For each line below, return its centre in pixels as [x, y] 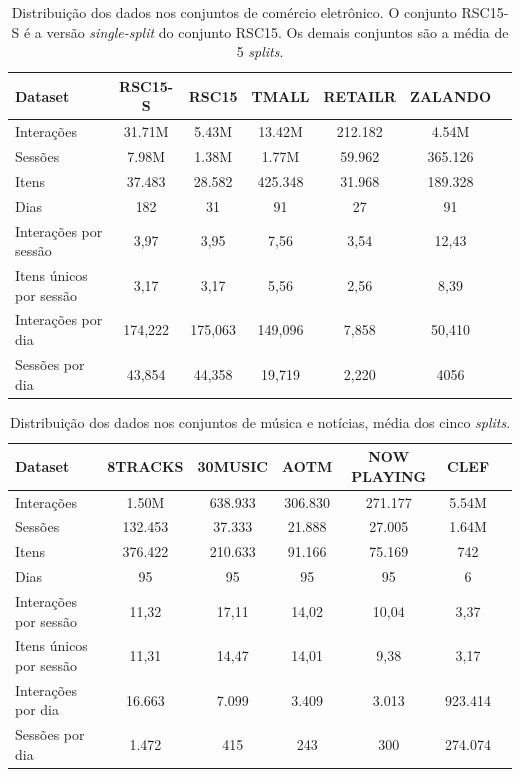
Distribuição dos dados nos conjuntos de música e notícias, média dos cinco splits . [260, 421]
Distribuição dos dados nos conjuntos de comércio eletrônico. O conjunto [234, 12]
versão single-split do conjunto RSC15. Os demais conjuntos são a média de [277, 31]
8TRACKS [145, 465]
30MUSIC [232, 465]
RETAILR [360, 95]
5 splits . [260, 51]
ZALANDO [450, 95]
